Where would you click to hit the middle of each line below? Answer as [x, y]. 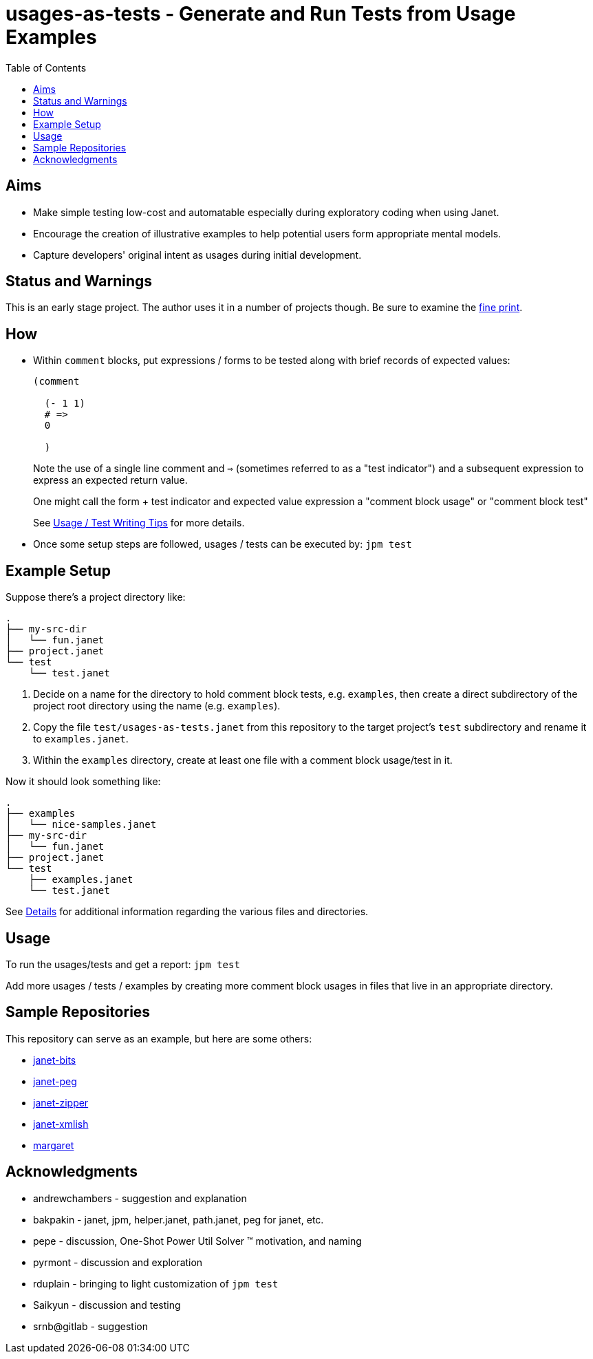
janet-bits [55, 1060]
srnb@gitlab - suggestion [90, 1326]
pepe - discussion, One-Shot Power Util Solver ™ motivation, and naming [197, 1241]
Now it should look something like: [83, 782]
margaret [54, 1145]
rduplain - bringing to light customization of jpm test [156, 1283]
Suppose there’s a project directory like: [96, 597]
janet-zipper [61, 1102]
